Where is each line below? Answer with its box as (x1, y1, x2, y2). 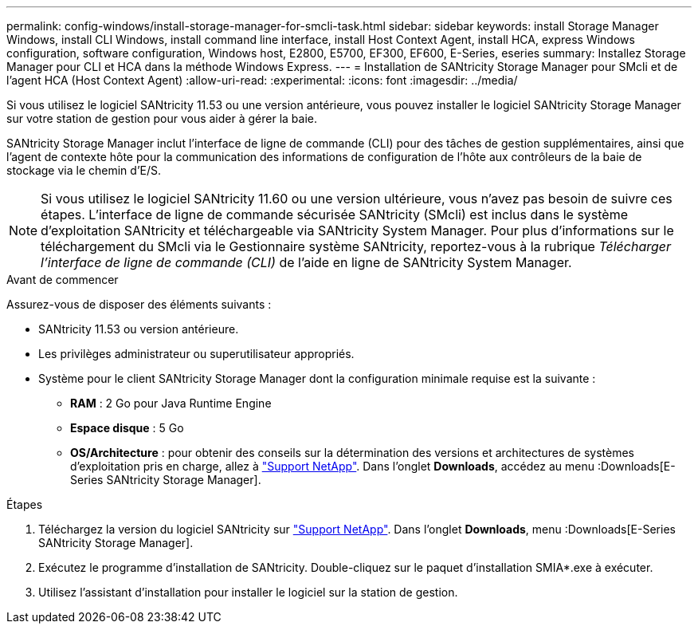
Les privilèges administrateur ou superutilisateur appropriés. (38, 347, 355, 360)
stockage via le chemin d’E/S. (6, 163, 162, 177)
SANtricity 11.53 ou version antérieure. (38, 322, 239, 336)
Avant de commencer (6, 273, 119, 286)
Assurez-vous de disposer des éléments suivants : (6, 297, 272, 311)
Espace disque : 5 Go (70, 421, 184, 435)
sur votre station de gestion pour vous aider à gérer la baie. (6, 112, 317, 125)
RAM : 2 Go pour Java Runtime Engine (70, 396, 272, 410)
